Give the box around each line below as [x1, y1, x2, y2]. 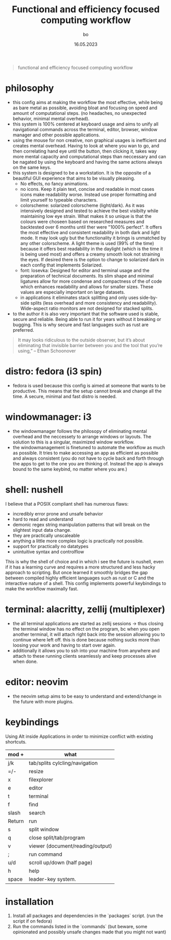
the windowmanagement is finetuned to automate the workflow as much [12, 444, 165, 450]
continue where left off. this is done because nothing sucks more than [12, 636, 160, 642]
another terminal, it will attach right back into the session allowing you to [12, 631, 165, 637]
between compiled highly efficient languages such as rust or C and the [5, 575, 154, 581]
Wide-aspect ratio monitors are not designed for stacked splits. [20, 305, 154, 311]
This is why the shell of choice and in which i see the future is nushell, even [5, 558, 164, 564]
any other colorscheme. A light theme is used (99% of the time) [20, 240, 154, 246]
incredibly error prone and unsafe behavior [12, 510, 104, 516]
